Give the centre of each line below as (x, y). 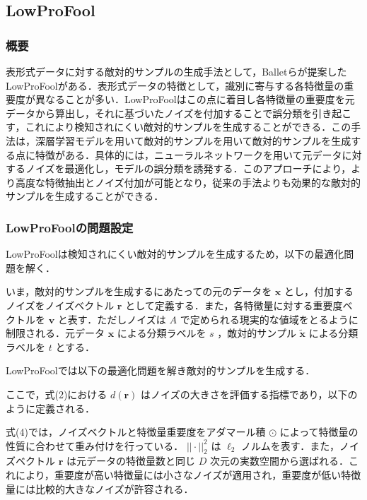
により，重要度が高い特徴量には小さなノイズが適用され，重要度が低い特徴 (188, 475)
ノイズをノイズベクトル (60, 305)
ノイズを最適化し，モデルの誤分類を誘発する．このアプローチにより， (188, 168)
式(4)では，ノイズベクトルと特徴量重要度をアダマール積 (136, 432)
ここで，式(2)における (57, 394)
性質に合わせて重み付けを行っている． (95, 445)
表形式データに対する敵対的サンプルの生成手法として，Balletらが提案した (176, 71)
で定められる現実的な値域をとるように (269, 319)
